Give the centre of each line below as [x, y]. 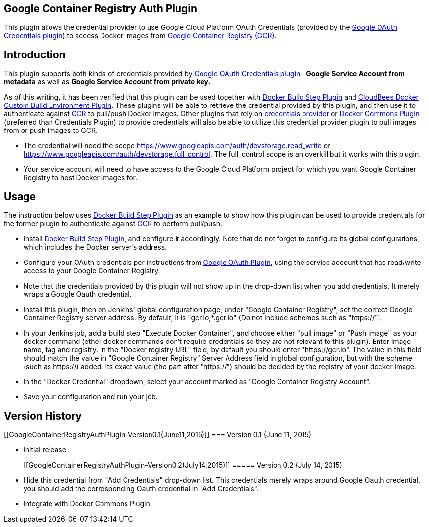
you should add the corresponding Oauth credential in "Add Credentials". [141, 488]
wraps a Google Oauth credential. [78, 294]
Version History [43, 416]
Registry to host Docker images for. [80, 178]
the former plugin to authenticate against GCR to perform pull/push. [113, 224]
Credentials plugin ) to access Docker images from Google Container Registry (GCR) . [140, 36]
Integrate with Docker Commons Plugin [87, 503]
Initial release [45, 449]
